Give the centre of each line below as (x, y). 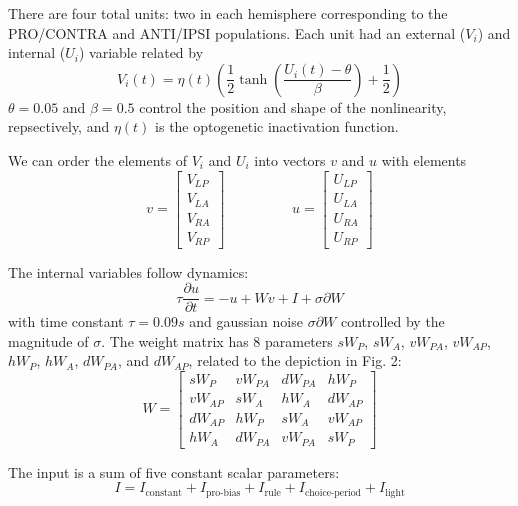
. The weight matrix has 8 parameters (217, 340)
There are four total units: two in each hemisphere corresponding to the (228, 13)
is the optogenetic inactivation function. (277, 126)
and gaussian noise (246, 321)
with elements (424, 159)
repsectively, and (59, 126)
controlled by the (392, 321)
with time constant (66, 321)
